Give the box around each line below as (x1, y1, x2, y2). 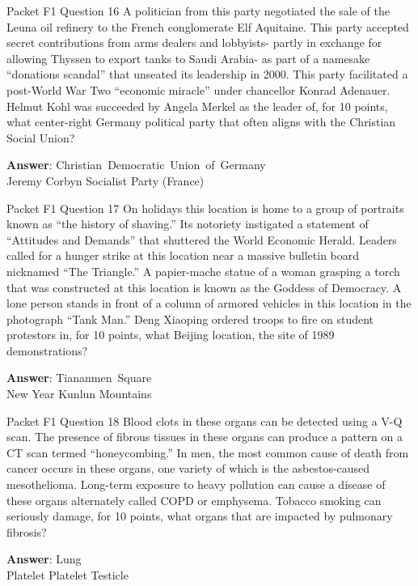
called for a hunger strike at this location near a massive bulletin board (6, 247, 360, 264)
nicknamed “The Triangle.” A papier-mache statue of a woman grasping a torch (6, 262, 400, 279)
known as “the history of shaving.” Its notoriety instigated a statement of (6, 215, 369, 232)
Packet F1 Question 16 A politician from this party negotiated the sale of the (6, 2, 390, 19)
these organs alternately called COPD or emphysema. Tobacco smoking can (6, 491, 382, 508)
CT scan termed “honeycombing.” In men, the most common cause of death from (6, 444, 409, 461)
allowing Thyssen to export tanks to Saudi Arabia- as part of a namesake (6, 49, 370, 66)
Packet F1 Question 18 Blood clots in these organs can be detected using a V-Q (6, 412, 403, 429)
